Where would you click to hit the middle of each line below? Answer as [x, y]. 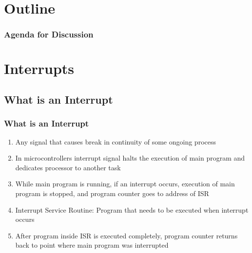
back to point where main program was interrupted [92, 245]
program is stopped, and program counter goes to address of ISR [112, 193]
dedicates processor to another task [68, 167]
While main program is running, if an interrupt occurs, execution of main [125, 184]
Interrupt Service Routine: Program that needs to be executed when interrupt [132, 209]
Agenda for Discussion [49, 34]
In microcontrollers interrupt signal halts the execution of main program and [130, 158]
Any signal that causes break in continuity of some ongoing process [116, 141]
